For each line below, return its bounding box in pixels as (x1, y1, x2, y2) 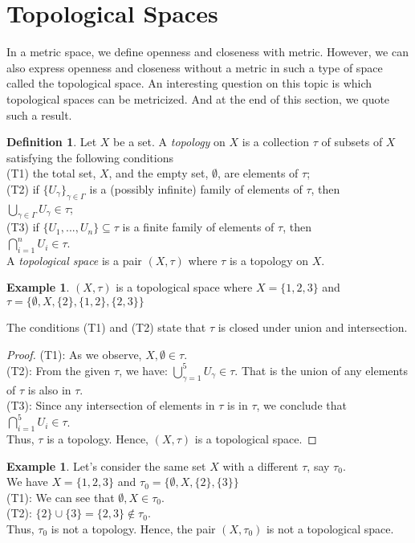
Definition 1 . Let (6, 133, 97, 150)
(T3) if (6, 218, 39, 235)
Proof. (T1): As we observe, (6, 345, 142, 362)
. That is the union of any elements (234, 361, 408, 378)
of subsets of (321, 133, 383, 150)
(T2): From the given (6, 361, 111, 378)
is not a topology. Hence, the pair (51, 520, 216, 537)
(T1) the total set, (6, 165, 96, 182)
